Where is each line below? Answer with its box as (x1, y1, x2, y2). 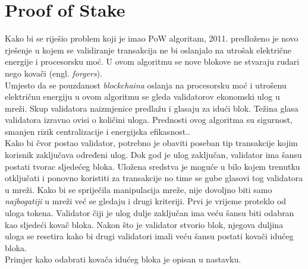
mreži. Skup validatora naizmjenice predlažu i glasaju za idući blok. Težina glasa (5, 102, 298, 114)
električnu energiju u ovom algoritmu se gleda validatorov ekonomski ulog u (5, 90, 280, 103)
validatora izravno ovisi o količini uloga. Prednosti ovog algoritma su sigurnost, (5, 113, 293, 126)
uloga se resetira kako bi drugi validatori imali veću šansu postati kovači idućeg (5, 230, 294, 242)
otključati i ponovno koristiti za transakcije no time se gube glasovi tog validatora (5, 172, 303, 184)
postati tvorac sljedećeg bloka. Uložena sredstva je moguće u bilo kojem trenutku (5, 160, 300, 172)
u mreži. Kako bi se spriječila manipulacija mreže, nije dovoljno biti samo (5, 183, 272, 195)
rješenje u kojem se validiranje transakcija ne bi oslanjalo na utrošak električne (5, 43, 292, 56)
